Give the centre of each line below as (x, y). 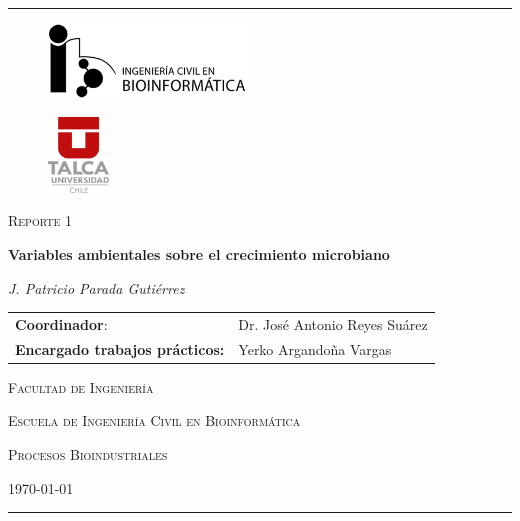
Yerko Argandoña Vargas (315, 348)
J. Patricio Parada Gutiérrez (96, 287)
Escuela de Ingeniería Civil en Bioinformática (154, 420)
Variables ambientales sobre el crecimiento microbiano (199, 253)
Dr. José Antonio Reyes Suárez (333, 323)
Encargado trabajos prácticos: (120, 348)
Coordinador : (61, 323)
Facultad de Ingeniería (81, 386)
